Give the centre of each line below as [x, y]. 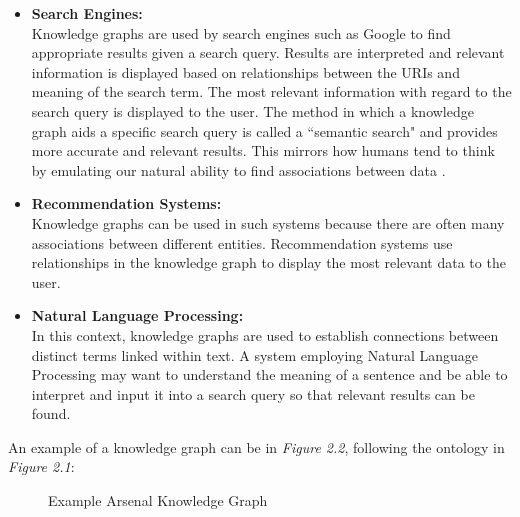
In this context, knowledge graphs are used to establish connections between [265, 334]
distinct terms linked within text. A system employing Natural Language [255, 354]
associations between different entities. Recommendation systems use [242, 242]
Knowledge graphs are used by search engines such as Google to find [241, 32]
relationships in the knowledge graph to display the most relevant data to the [268, 262]
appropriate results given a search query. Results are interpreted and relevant [268, 52]
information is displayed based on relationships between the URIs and [245, 71]
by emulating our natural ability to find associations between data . [238, 169]
